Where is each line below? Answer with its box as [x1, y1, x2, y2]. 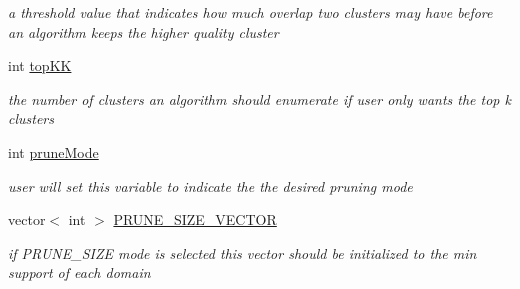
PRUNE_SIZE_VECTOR [113, 209, 277, 230]
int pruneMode [8, 141, 99, 162]
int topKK [8, 55, 72, 76]
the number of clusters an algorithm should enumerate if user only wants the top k [8, 88, 511, 109]
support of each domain [8, 262, 151, 283]
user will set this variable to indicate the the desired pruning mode [8, 175, 413, 196]
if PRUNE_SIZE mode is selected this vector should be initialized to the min [8, 242, 477, 263]
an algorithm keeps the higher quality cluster [8, 21, 279, 42]
